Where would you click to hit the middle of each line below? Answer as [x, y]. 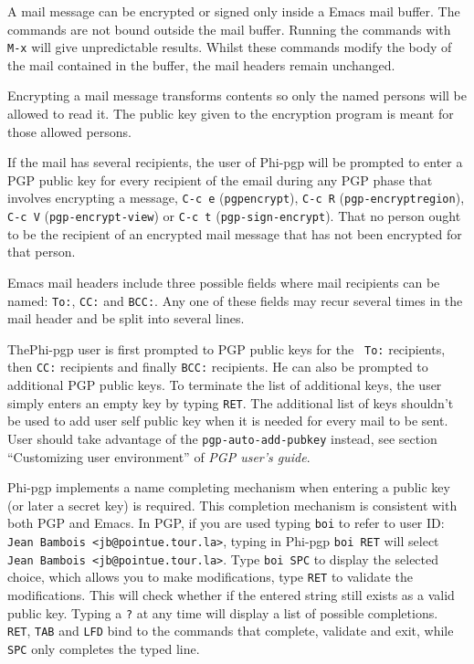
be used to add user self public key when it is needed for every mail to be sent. [228, 421]
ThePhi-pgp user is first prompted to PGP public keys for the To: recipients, [226, 348]
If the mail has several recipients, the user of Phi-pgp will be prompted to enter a [235, 162]
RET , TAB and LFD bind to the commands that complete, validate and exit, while [231, 631]
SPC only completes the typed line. [104, 648]
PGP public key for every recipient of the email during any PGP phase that [220, 179]
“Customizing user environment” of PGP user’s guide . [159, 456]
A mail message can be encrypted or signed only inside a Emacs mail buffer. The [234, 11]
